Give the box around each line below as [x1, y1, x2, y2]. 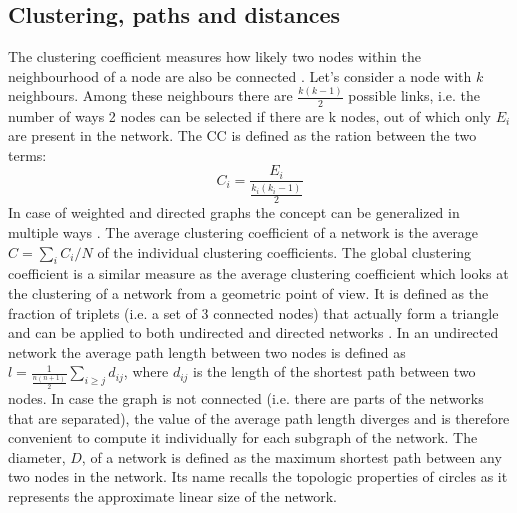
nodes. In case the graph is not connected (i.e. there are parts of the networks [8, 388, 484, 409]
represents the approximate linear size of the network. [8, 485, 338, 506]
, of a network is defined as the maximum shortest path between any [81, 446, 502, 467]
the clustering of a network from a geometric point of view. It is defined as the [8, 282, 489, 303]
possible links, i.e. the [348, 85, 481, 106]
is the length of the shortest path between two [193, 361, 476, 382]
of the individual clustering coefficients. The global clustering [97, 241, 472, 262]
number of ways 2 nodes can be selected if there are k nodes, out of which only [8, 105, 491, 126]
